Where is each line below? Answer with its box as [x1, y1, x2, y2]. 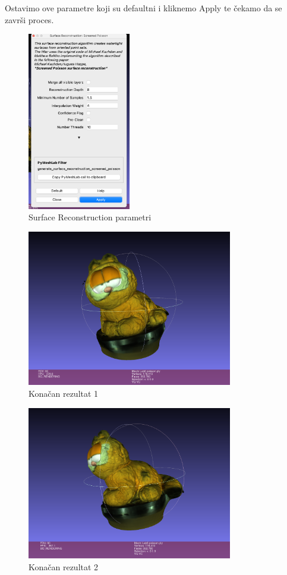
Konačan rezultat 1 [29, 387, 99, 399]
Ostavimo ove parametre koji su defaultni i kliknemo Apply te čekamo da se [5, 2, 282, 14]
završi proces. [5, 13, 54, 26]
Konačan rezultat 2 [29, 560, 99, 573]
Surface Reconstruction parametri [29, 211, 152, 223]
